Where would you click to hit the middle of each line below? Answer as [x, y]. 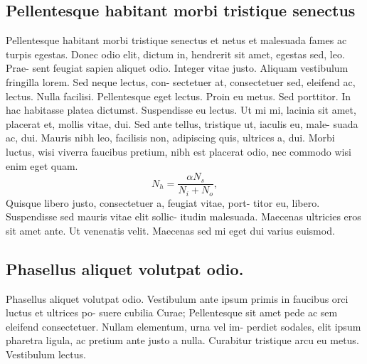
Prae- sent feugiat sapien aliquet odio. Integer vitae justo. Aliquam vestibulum [177, 68]
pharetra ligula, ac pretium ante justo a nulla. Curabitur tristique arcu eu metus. [182, 340]
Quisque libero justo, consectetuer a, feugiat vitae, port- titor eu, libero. [163, 202]
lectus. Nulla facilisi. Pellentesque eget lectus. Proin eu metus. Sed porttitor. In [179, 96]
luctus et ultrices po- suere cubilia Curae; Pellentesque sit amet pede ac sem [172, 312]
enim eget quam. [42, 165]
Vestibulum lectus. [46, 354]
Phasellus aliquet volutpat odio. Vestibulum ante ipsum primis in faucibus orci [177, 298]
